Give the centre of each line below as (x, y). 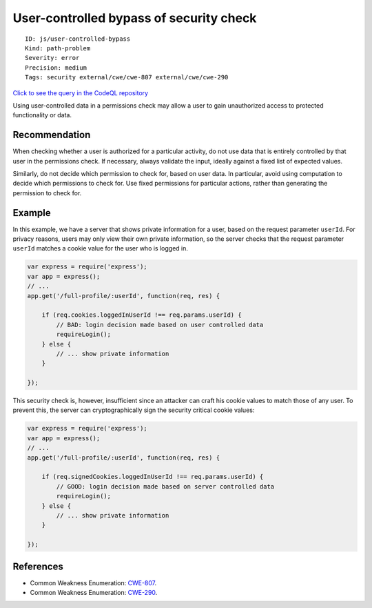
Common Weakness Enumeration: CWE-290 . (94, 593)
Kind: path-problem (58, 48)
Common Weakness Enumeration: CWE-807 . (93, 582)
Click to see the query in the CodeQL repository (80, 92)
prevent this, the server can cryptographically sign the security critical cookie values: (134, 410)
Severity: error (52, 58)
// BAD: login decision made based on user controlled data (160, 325)
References (38, 566)
